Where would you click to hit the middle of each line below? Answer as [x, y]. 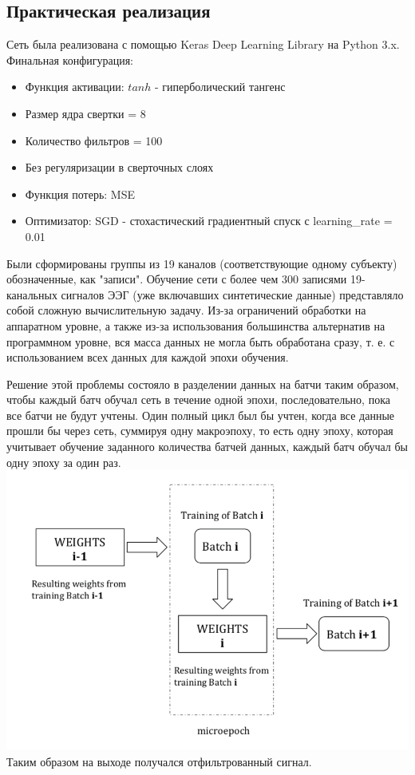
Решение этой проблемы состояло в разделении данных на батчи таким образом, [203, 384]
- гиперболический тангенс [220, 87]
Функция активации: [75, 87]
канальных [32, 294]
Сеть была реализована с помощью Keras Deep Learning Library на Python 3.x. [203, 44]
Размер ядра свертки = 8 [85, 113]
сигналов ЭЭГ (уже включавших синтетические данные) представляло [232, 294]
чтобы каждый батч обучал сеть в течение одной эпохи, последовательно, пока [198, 399]
